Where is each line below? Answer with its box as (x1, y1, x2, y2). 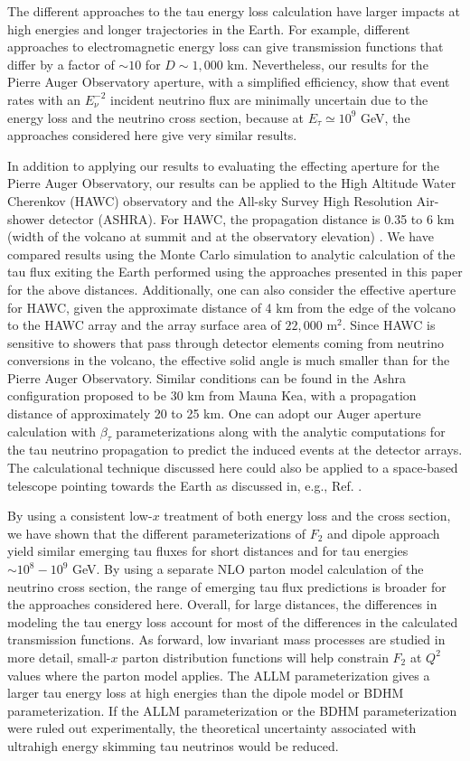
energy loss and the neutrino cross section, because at (7, 108, 304, 127)
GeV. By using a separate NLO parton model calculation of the (71, 559, 424, 578)
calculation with (7, 421, 97, 440)
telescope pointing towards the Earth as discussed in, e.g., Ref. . (7, 475, 362, 494)
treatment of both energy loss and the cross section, (164, 506, 451, 525)
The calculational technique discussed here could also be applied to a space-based (7, 458, 458, 477)
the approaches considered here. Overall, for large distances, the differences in (7, 595, 437, 614)
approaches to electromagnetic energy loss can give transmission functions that (7, 37, 444, 56)
